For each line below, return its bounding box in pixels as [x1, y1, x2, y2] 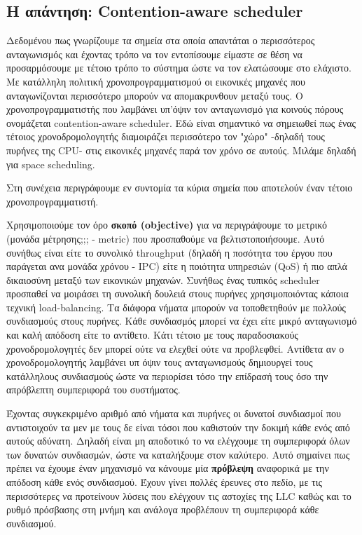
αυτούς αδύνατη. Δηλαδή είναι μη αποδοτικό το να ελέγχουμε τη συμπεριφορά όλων [6, 433, 350, 448]
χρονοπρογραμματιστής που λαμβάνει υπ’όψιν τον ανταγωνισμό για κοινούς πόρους [6, 102, 344, 116]
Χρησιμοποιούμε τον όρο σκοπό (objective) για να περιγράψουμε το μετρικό [6, 217, 327, 232]
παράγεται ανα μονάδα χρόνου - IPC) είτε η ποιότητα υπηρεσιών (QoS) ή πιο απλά [6, 259, 347, 273]
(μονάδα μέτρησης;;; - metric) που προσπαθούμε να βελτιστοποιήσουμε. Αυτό [6, 231, 325, 245]
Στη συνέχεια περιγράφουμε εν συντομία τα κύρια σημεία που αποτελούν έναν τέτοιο [6, 180, 353, 195]
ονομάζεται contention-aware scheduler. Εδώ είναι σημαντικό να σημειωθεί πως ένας [6, 115, 356, 130]
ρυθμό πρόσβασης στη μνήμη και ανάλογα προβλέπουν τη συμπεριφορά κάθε [6, 502, 319, 517]
